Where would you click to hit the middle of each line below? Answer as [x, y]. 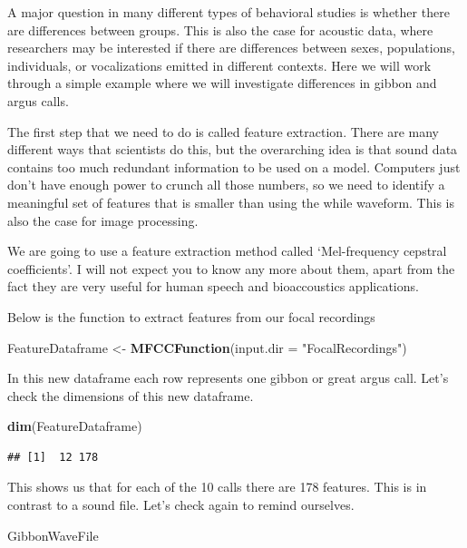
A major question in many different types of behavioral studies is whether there [229, 12]
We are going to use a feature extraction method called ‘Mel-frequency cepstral [227, 251]
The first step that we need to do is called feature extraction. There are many [223, 131]
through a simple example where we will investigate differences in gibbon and [222, 83]
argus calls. [38, 100]
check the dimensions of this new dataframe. [131, 395]
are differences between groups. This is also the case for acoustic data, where [220, 29]
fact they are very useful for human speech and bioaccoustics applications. [213, 286]
